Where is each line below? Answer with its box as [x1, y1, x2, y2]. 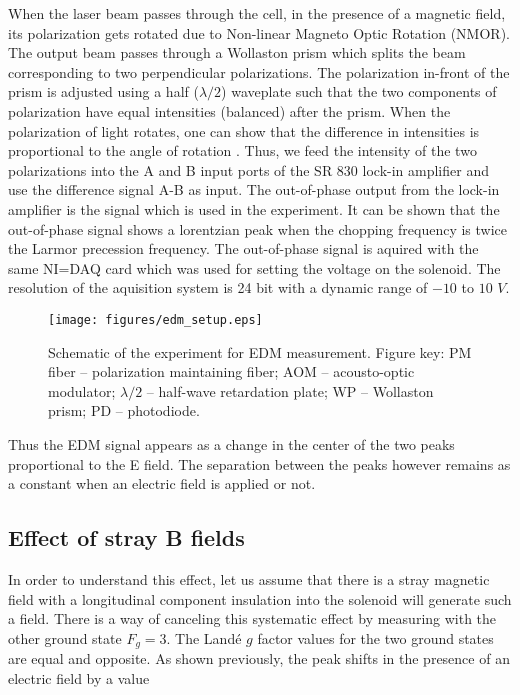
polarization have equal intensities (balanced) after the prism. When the [8, 100, 451, 121]
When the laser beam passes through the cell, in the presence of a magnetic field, [8, 3, 506, 23]
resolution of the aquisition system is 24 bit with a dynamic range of [8, 277, 428, 298]
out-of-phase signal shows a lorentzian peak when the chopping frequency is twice [8, 218, 507, 239]
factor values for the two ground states [257, 627, 494, 648]
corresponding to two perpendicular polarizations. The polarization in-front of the [8, 61, 510, 82]
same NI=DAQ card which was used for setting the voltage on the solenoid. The [8, 257, 501, 278]
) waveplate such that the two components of [221, 81, 497, 102]
